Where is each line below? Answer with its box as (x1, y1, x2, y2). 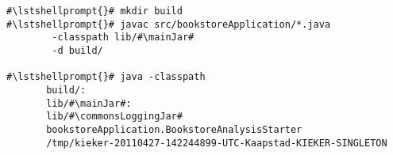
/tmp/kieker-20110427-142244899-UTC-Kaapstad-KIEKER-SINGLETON (46, 137, 387, 149)
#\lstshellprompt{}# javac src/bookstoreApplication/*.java (6, 18, 331, 30)
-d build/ (52, 44, 103, 56)
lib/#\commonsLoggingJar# (46, 111, 183, 123)
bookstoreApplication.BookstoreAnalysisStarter (46, 123, 302, 135)
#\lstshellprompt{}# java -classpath (6, 71, 206, 83)
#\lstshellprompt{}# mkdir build (6, 6, 183, 17)
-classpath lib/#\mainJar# (52, 32, 195, 43)
